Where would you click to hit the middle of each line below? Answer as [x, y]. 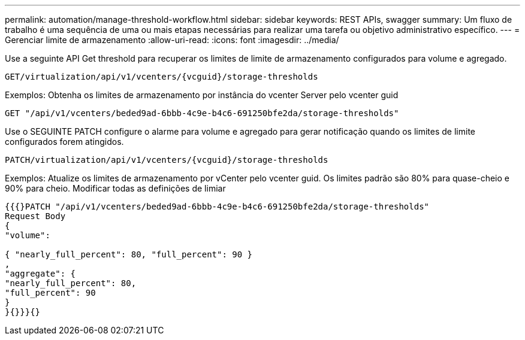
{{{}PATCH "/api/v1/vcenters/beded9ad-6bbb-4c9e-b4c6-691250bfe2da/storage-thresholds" [217, 207]
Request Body [35, 216]
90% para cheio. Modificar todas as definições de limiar [115, 188]
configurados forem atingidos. [64, 142]
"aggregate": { [40, 274]
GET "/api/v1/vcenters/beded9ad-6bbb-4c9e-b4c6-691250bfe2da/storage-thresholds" [202, 113]
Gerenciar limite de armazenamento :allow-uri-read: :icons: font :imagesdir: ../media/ [172, 40]
